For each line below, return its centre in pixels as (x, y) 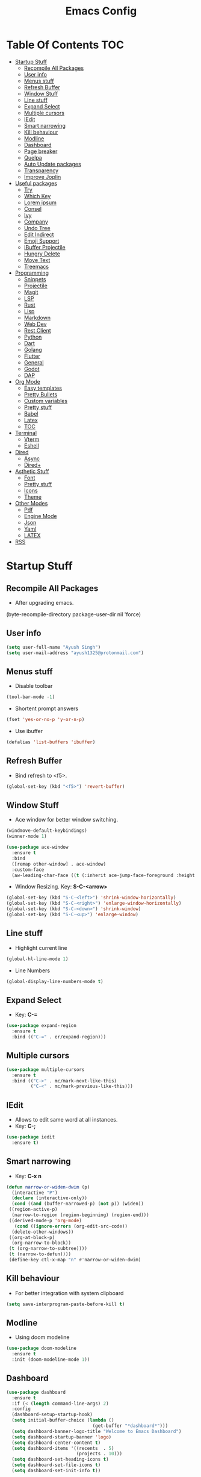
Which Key (37, 196)
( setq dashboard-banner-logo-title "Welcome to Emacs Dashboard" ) (97, 1431)
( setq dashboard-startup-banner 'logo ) (62, 1437)
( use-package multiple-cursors (45, 1069)
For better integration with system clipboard (69, 1293)
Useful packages (36, 183)
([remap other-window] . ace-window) (59, 864)
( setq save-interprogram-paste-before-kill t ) (66, 1304)
